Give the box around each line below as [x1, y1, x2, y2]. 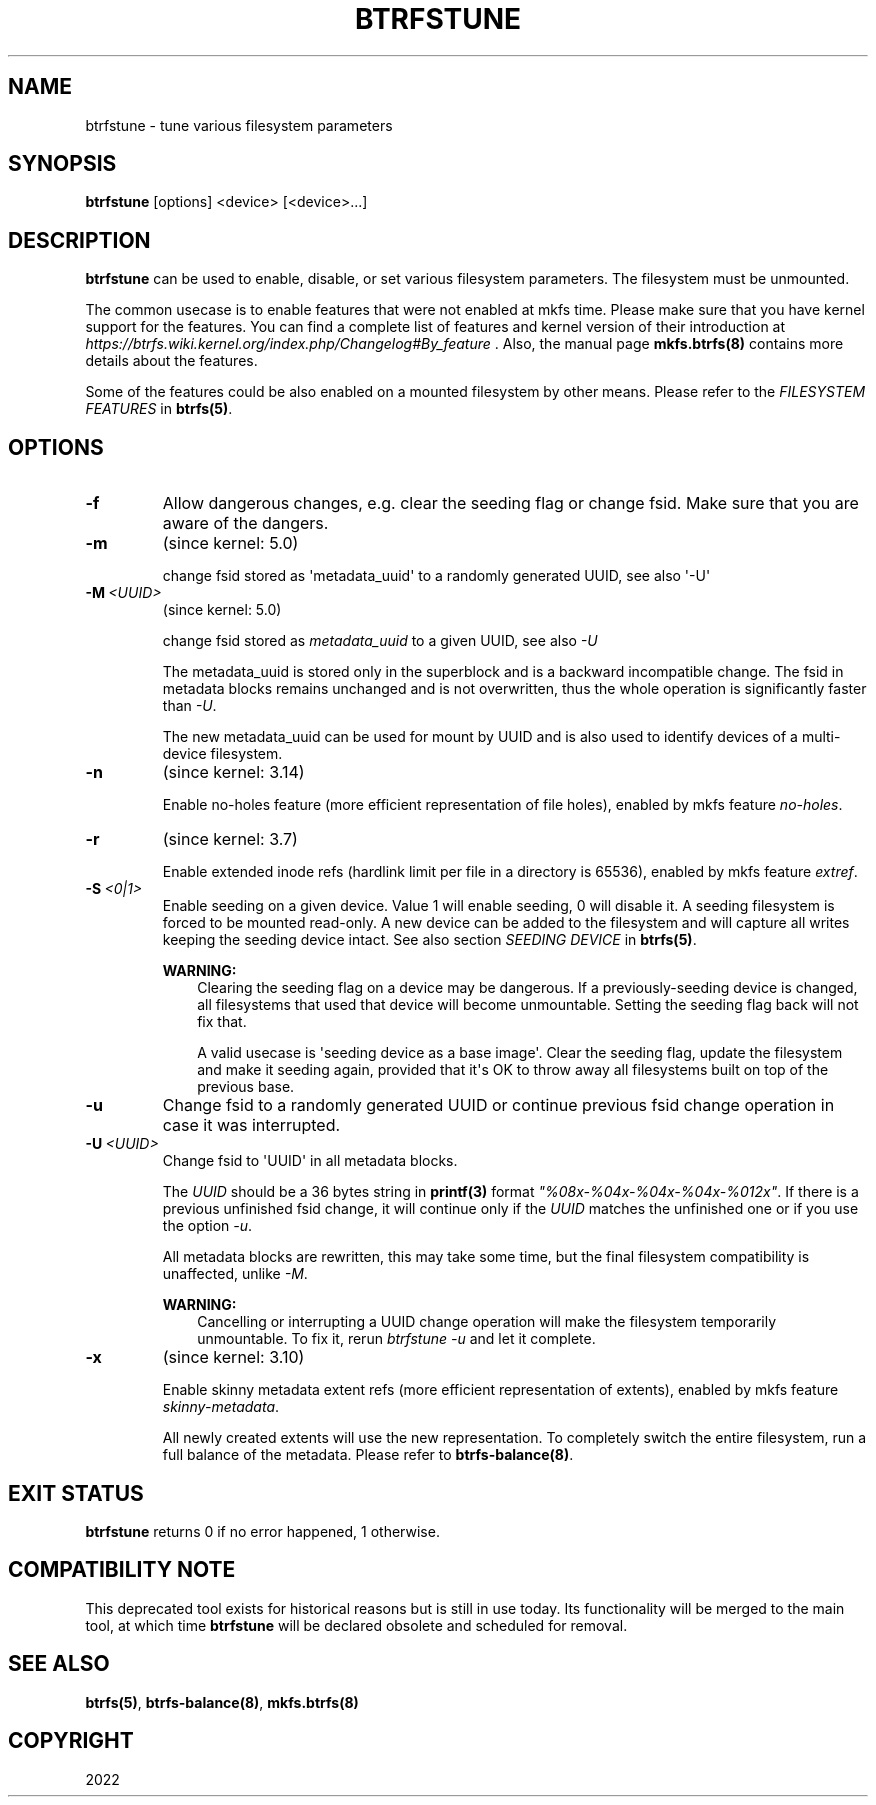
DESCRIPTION [8, 227, 151, 253]
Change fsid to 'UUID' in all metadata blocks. [162, 1152, 458, 1170]
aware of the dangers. [162, 513, 329, 534]
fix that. [197, 1013, 247, 1031]
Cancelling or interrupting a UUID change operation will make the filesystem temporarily [197, 1313, 777, 1331]
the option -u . [162, 1217, 253, 1235]
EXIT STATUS [8, 1480, 144, 1506]
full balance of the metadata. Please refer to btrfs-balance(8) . [162, 1446, 574, 1464]
